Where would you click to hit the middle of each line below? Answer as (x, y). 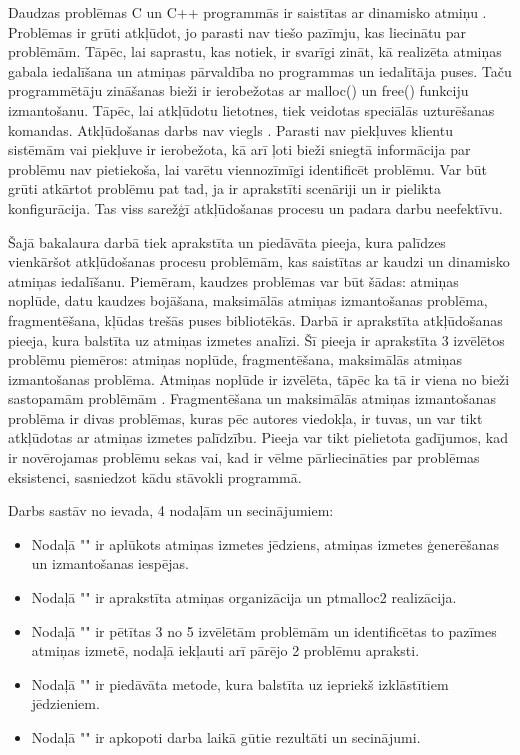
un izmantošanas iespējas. (110, 563)
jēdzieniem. (65, 703)
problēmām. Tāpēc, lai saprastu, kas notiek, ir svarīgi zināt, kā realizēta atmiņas (255, 51)
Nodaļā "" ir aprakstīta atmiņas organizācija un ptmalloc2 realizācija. (244, 597)
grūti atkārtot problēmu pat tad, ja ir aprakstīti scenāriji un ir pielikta (224, 188)
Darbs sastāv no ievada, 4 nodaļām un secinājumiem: (171, 510)
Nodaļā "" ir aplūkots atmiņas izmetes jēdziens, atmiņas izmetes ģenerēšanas (265, 543)
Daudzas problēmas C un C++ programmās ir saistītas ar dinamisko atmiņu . (247, 12)
